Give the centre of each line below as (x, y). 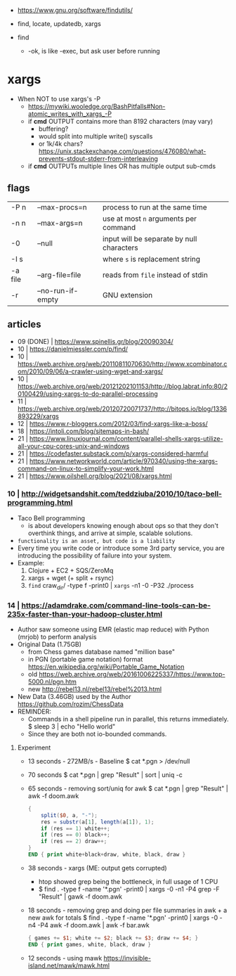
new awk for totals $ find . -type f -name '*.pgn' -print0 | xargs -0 (123, 918)
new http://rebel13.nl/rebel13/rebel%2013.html (95, 689)
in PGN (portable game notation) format (85, 659)
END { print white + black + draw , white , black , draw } (107, 855)
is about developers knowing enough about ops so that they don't (123, 525)
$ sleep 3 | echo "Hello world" (72, 726)
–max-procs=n (62, 207)
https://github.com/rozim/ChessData (71, 704)
